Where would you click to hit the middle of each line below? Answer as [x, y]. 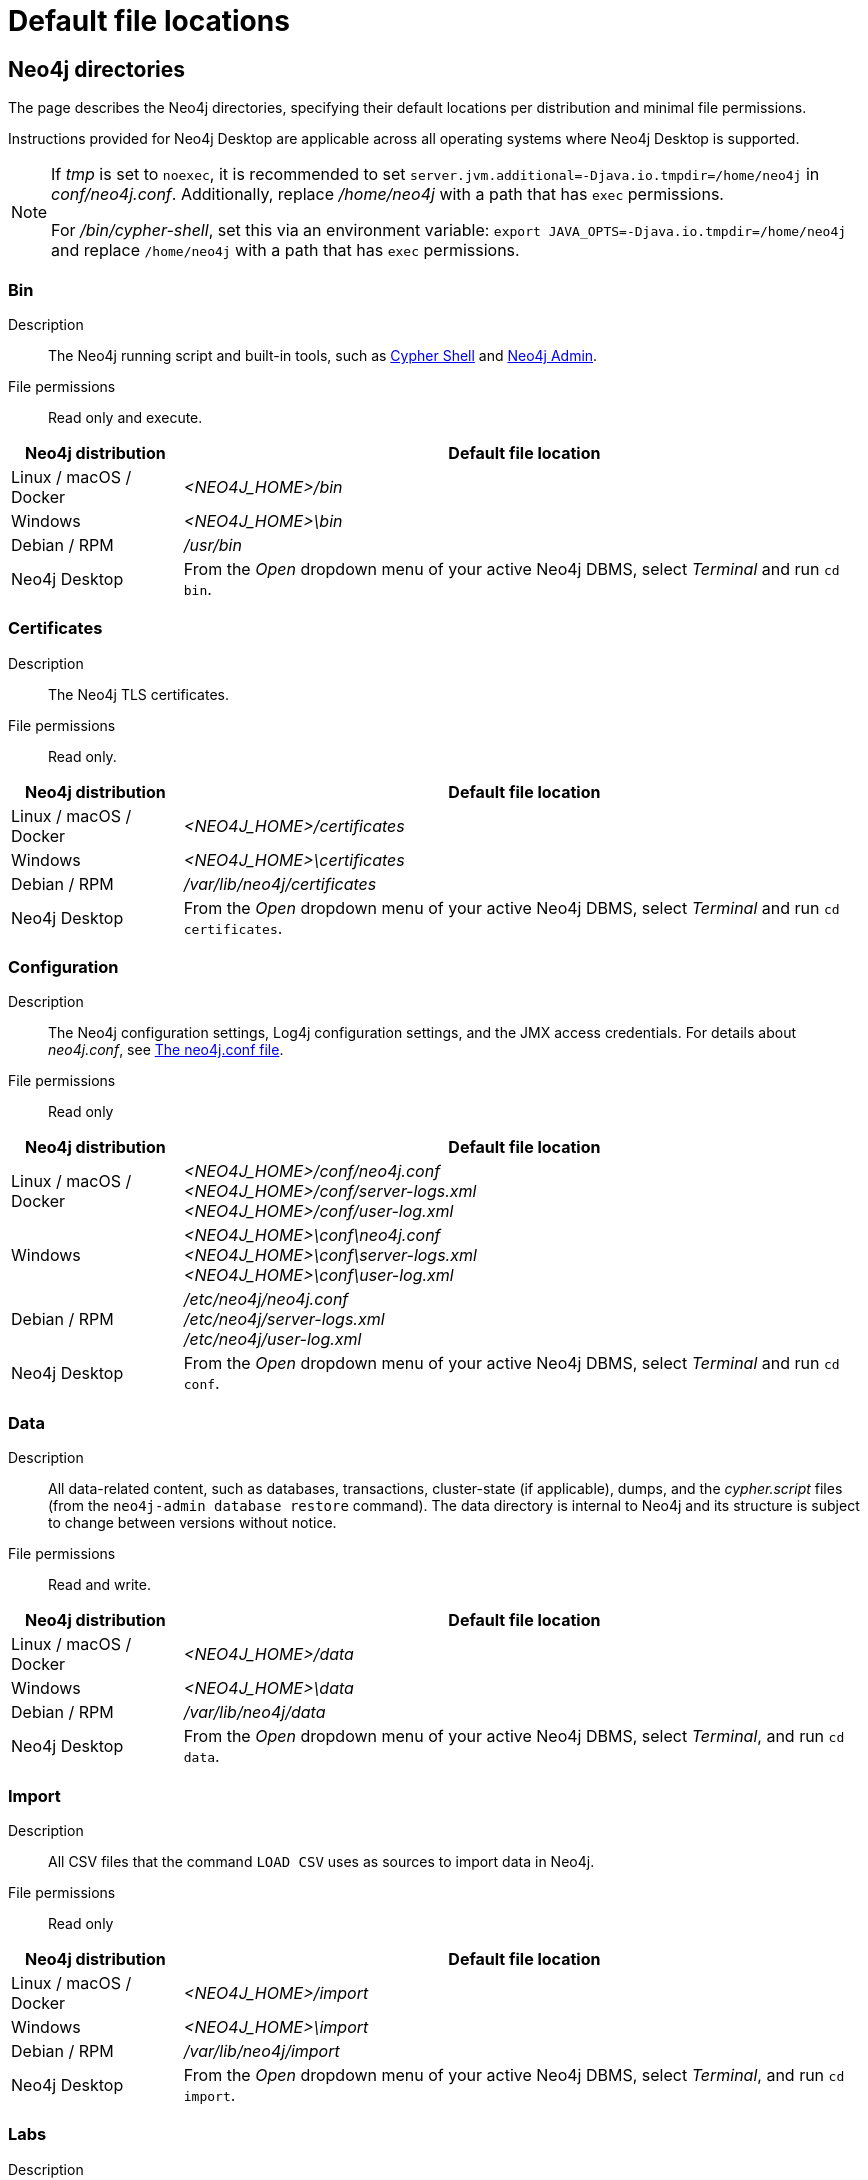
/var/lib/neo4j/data [254, 1712]
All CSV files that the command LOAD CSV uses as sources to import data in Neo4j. [321, 1861]
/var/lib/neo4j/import [261, 2050]
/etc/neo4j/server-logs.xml [284, 1319]
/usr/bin [212, 544]
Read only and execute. [125, 417]
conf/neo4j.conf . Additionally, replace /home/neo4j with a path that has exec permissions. [387, 194]
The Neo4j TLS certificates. [138, 694]
